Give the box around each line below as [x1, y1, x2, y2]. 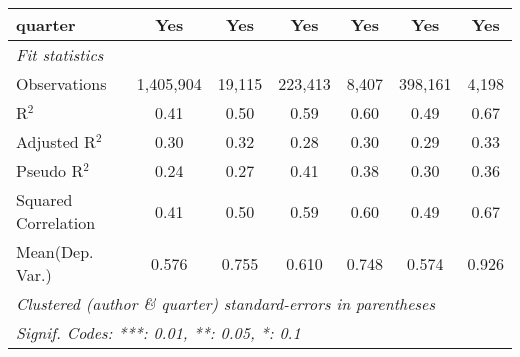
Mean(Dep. [16, 240, 94, 263]
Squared [16, 188, 73, 211]
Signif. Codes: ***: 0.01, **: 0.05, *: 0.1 [16, 321, 301, 344]
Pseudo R [16, 159, 84, 182]
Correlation [16, 211, 96, 234]
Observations [16, 72, 107, 95]
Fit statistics [16, 43, 104, 66]
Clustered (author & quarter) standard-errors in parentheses [16, 292, 435, 315]
